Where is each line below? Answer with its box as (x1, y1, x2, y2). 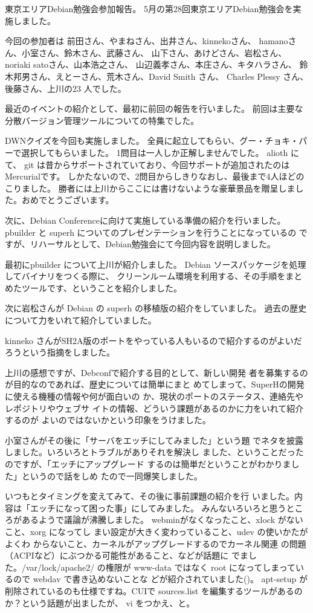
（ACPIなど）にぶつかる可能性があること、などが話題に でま (5, 549, 248, 562)
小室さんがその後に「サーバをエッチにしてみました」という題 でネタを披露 (5, 433, 304, 446)
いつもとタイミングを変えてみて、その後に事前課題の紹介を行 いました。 (5, 490, 294, 502)
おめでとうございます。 (21, 193, 114, 206)
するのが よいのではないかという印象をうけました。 (5, 414, 211, 426)
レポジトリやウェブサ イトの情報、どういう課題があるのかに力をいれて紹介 (5, 401, 304, 414)
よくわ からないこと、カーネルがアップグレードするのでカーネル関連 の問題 (5, 537, 306, 550)
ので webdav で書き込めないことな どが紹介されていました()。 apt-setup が (13, 572, 308, 585)
